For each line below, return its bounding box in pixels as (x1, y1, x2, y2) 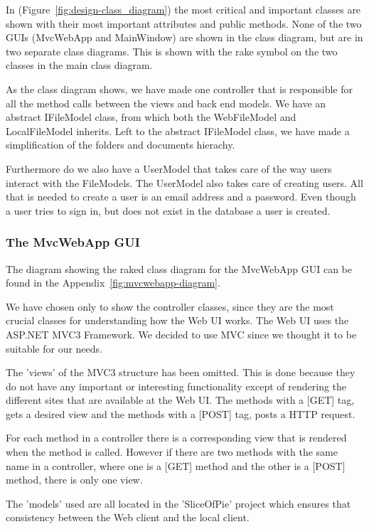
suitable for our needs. (6, 341, 102, 356)
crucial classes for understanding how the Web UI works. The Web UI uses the (6, 313, 349, 328)
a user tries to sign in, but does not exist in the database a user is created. (6, 203, 331, 218)
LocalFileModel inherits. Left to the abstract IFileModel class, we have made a (6, 123, 350, 138)
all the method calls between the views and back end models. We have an (6, 95, 326, 110)
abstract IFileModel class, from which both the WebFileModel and (6, 109, 296, 124)
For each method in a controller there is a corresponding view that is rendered (6, 430, 347, 445)
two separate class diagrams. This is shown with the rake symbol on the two (6, 43, 338, 58)
